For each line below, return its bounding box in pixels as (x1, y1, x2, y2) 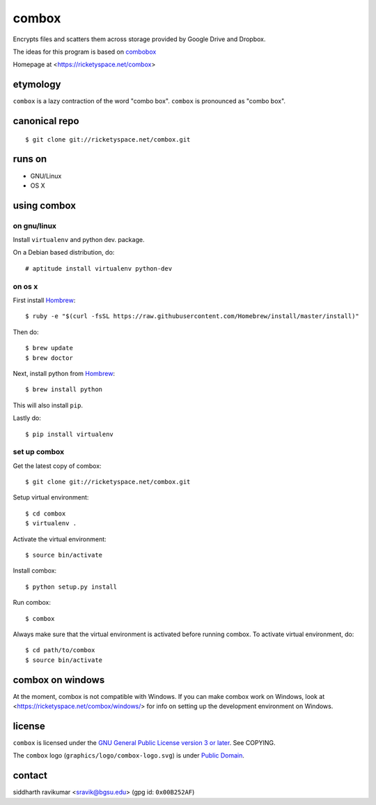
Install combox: (13, 566, 57, 575)
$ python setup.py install (25, 582, 118, 591)
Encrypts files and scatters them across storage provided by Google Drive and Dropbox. (13, 35, 266, 43)
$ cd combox (25, 509, 66, 518)
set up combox (13, 447, 65, 457)
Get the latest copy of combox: (13, 461, 102, 470)
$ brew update (25, 344, 73, 352)
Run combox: (13, 599, 52, 607)
